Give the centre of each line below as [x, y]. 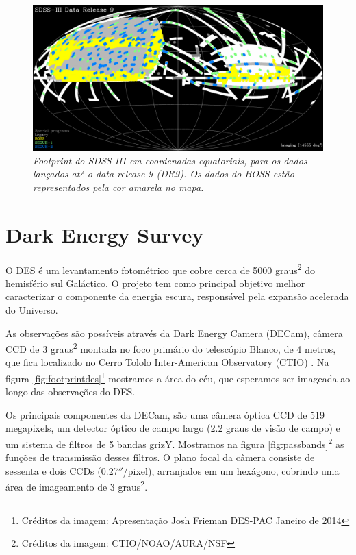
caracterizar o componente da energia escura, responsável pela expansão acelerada [177, 296]
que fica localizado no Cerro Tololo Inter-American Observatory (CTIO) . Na [167, 362]
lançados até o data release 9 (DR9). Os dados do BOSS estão [164, 174]
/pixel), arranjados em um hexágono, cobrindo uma [231, 470]
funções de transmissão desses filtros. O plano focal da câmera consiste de [160, 457]
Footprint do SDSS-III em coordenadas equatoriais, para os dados [170, 160]
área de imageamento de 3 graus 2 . [77, 486]
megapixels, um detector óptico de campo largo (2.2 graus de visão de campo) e [173, 428]
